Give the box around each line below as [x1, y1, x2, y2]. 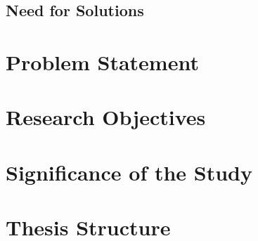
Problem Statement [6, 47, 199, 76]
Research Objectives [6, 103, 206, 131]
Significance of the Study [6, 157, 253, 186]
